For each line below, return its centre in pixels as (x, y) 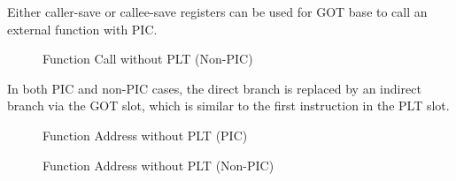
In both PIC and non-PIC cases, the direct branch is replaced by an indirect (214, 88)
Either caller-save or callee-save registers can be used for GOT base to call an (217, 11)
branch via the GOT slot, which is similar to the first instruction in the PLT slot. (228, 106)
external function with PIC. (82, 29)
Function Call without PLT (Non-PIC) (148, 59)
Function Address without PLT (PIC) (145, 135)
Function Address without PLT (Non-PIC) (158, 165)
